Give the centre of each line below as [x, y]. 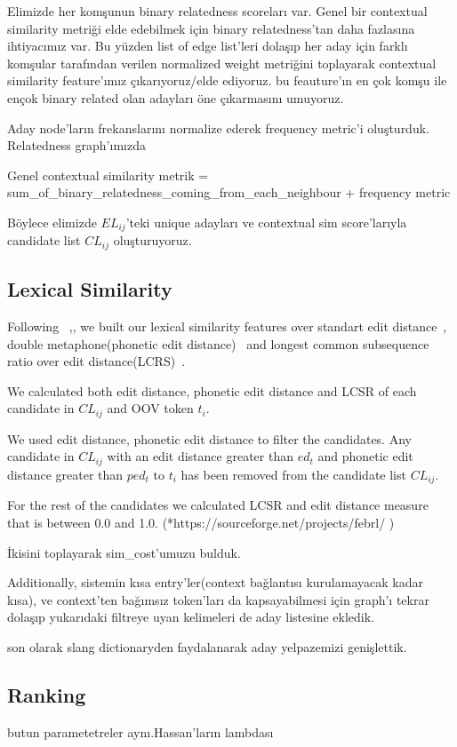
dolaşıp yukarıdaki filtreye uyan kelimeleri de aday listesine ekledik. [191, 617]
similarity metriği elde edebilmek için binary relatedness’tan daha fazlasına [211, 28]
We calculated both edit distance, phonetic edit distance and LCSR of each [212, 390]
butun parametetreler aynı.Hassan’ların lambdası [140, 731]
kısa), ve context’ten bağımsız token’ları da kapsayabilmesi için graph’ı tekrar [218, 599]
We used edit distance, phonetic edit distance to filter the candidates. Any [209, 438]
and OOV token [150, 408]
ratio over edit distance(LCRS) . [96, 361]
